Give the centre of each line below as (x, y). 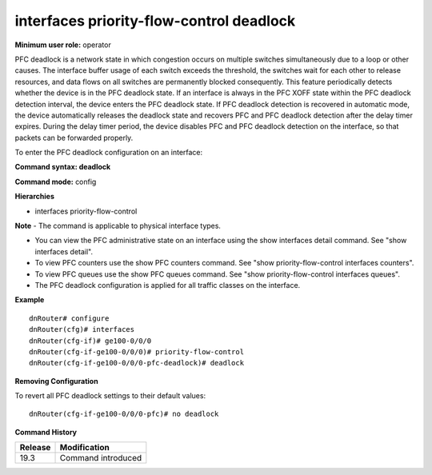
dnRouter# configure (69, 318)
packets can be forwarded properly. (74, 138)
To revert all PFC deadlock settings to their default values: (110, 396)
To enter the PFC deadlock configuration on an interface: (109, 153)
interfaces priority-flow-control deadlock (155, 21)
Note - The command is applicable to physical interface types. (118, 226)
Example (30, 300)
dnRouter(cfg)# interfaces (82, 329)
